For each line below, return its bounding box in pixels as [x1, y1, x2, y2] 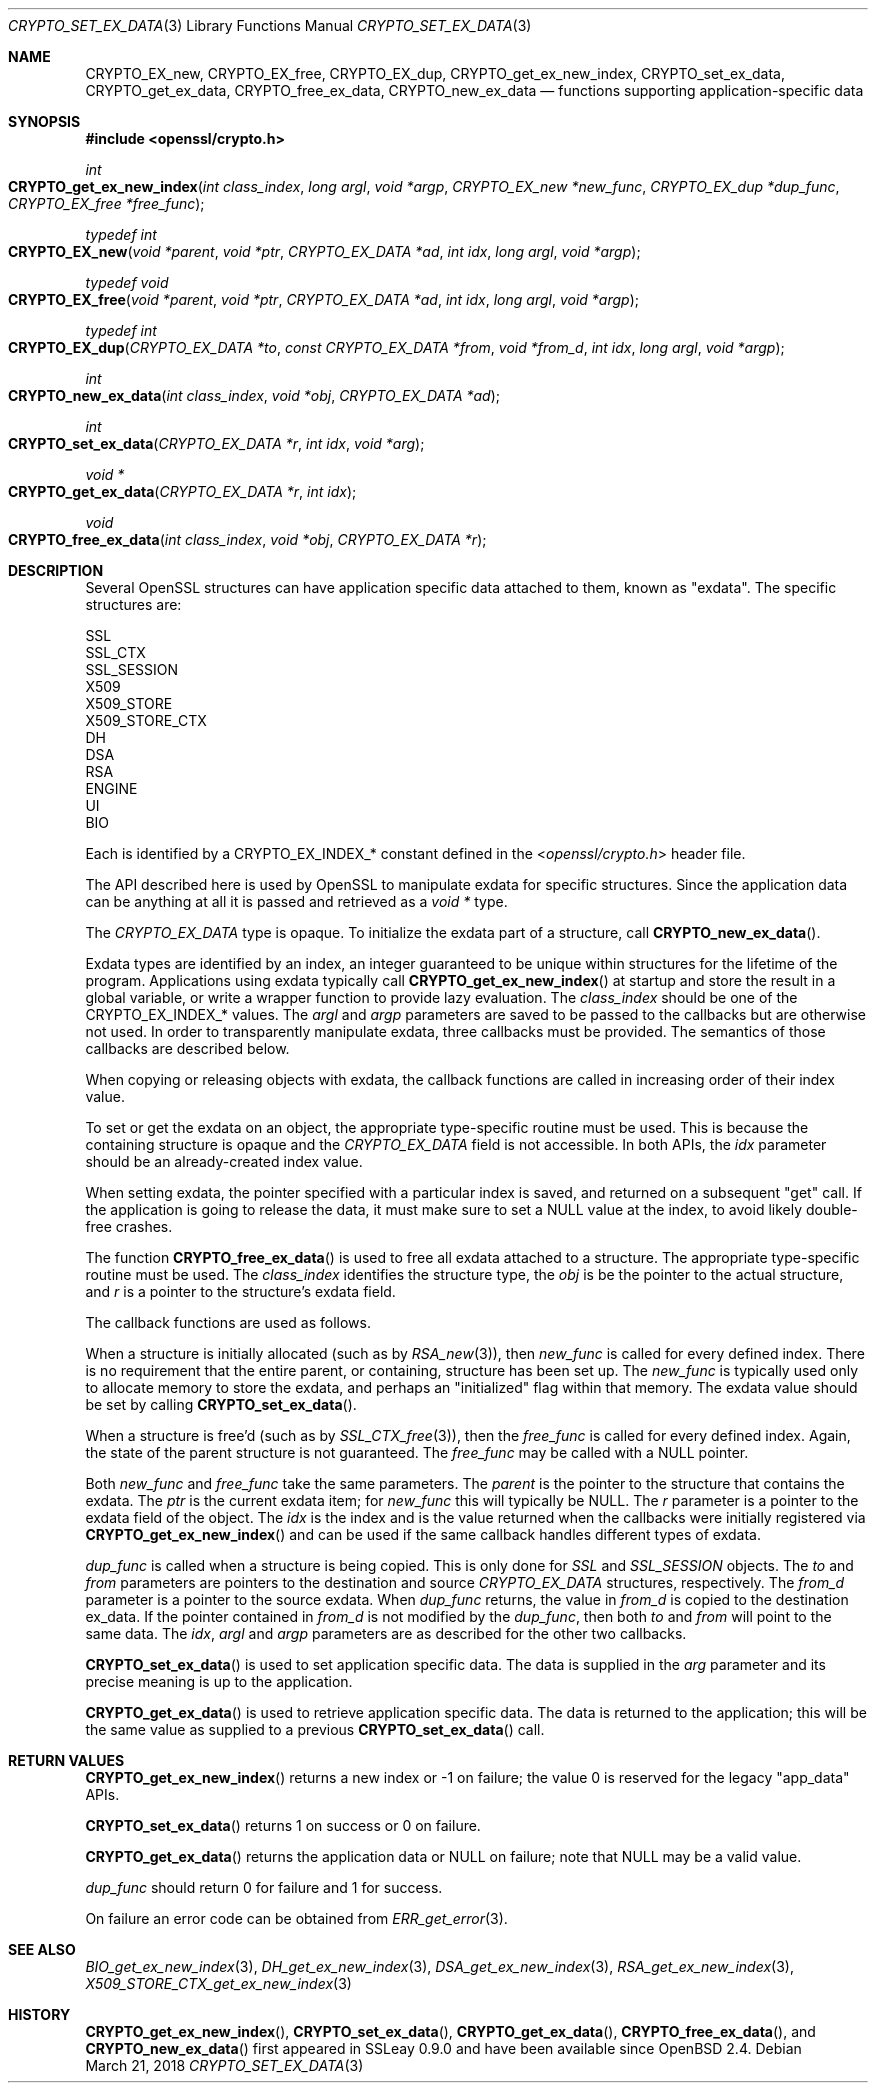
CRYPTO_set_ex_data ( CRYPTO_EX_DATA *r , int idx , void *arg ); [8, 435, 425, 452]
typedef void [85, 274, 169, 291]
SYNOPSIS [8, 113, 81, 130]
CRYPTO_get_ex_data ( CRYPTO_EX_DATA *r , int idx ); [8, 483, 357, 500]
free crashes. [85, 1218, 173, 1235]
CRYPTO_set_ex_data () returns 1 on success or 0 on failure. [85, 1817, 481, 1834]
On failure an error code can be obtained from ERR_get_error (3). [85, 1910, 508, 1927]
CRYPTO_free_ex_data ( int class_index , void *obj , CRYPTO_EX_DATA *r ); [8, 531, 487, 548]
